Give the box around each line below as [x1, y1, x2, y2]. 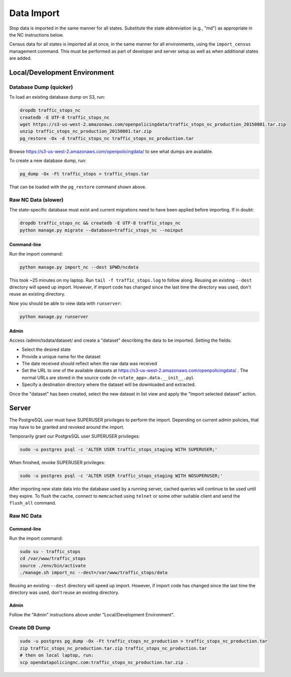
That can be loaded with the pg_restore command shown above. [9, 184, 146, 190]
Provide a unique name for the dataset [21, 353, 101, 359]
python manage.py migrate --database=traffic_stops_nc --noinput [19, 227, 183, 233]
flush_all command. [9, 500, 56, 506]
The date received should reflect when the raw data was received [21, 360, 157, 366]
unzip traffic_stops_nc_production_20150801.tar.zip [19, 128, 152, 134]
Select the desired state [21, 346, 71, 353]
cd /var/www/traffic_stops [19, 556, 86, 561]
